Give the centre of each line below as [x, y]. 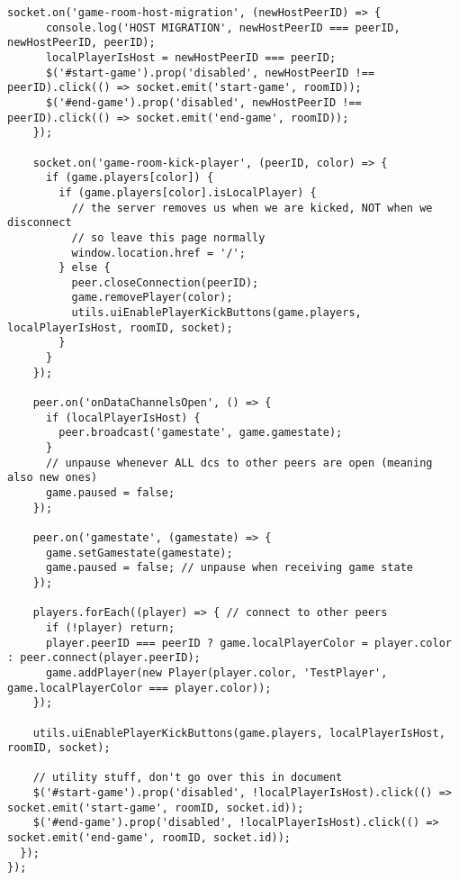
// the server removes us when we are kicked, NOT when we [252, 208]
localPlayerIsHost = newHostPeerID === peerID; [191, 57]
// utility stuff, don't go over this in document [188, 778]
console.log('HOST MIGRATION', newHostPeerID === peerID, [223, 27]
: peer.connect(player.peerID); [104, 658]
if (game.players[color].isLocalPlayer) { [188, 192]
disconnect [40, 223]
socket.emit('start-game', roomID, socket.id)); [156, 807]
